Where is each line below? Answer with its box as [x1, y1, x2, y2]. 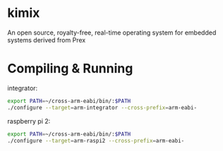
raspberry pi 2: [7, 116, 51, 125]
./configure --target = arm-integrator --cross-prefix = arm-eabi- [7, 104, 198, 111]
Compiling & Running [7, 61, 133, 77]
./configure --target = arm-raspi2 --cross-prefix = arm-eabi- [7, 137, 185, 144]
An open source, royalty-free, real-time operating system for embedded [7, 28, 217, 37]
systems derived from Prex [7, 35, 86, 44]
